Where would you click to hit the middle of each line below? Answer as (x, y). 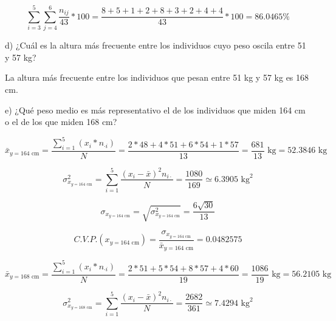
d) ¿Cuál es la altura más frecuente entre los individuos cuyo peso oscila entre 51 (156, 45)
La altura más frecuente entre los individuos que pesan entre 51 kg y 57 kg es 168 (157, 77)
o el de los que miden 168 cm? (61, 122)
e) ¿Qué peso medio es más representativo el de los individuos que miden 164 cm (155, 110)
